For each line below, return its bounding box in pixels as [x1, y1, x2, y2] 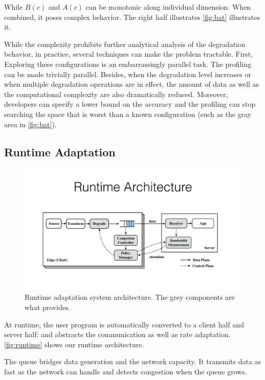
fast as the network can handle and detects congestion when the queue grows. [4, 366, 247, 376]
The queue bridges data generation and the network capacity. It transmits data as [4, 356, 261, 367]
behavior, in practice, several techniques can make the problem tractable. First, [4, 49, 253, 59]
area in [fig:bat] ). [4, 118, 57, 129]
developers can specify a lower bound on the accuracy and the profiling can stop [4, 99, 256, 109]
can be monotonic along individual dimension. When [85, 2, 251, 12]
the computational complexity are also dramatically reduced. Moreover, [4, 88, 228, 99]
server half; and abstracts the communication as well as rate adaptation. [4, 329, 231, 340]
